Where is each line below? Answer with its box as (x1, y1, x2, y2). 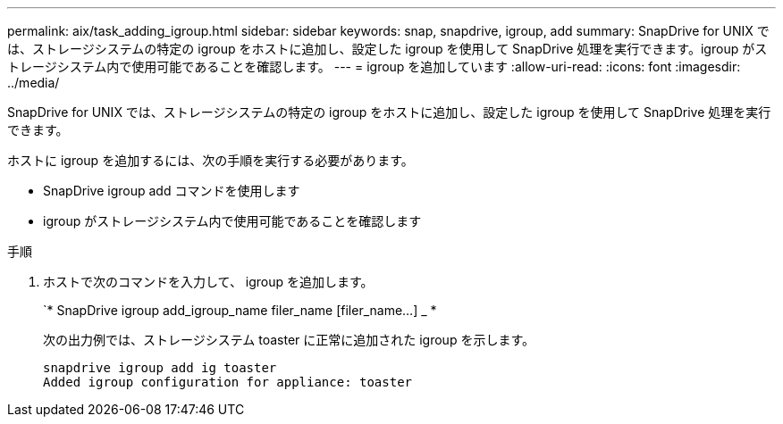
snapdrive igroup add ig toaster (43, 361, 277, 375)
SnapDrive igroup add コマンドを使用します (43, 183, 300, 198)
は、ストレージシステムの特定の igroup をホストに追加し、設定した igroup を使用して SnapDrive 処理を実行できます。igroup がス (7, 41, 768, 56)
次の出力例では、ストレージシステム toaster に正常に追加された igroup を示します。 (43, 332, 535, 347)
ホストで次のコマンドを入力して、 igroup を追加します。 (43, 274, 374, 289)
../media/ (7, 75, 60, 90)
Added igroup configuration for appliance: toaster (43, 375, 413, 389)
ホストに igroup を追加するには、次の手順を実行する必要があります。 (7, 153, 414, 168)
